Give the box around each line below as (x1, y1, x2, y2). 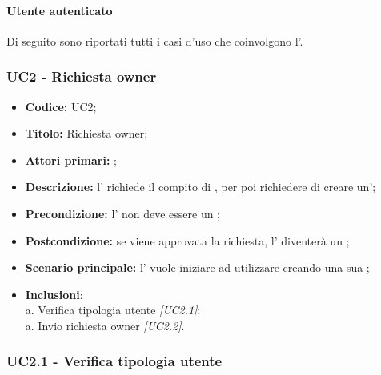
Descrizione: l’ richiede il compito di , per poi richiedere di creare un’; (25, 178, 376, 195)
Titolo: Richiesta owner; (25, 125, 148, 142)
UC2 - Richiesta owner (6, 66, 157, 86)
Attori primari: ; (25, 151, 117, 168)
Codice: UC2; (25, 98, 97, 114)
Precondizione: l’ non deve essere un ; (25, 205, 221, 221)
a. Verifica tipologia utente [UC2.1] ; (25, 301, 201, 318)
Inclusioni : (25, 285, 83, 302)
